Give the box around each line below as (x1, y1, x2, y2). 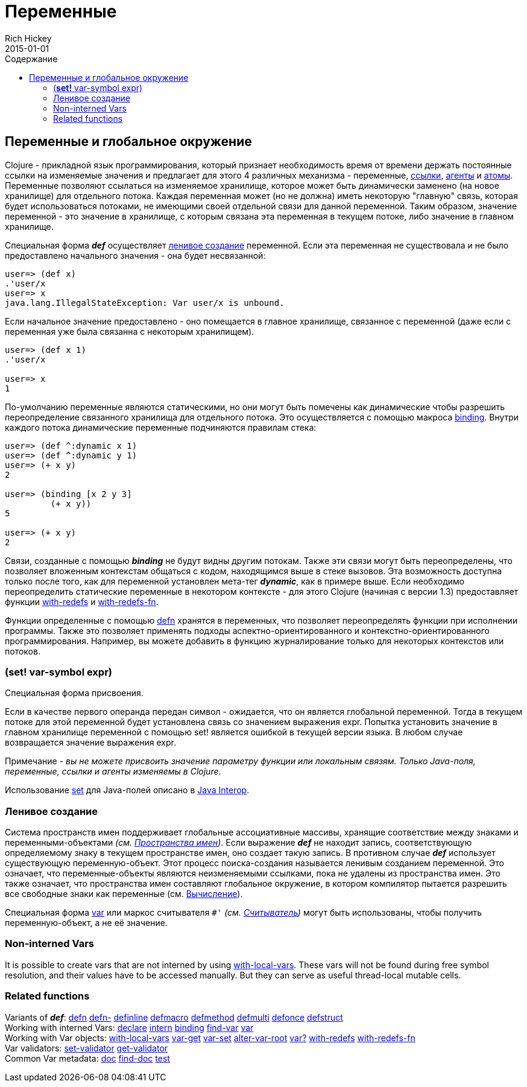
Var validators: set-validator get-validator (5, 1042, 168, 1053)
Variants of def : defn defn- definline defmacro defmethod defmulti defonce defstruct (5, 1012, 343, 1022)
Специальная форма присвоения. (5, 688, 144, 699)
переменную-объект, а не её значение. (5, 917, 168, 928)
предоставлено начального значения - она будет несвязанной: (5, 250, 266, 261)
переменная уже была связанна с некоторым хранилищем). (5, 326, 254, 337)
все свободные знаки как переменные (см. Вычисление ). (5, 889, 243, 899)
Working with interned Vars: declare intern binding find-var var (5, 1022, 254, 1033)
